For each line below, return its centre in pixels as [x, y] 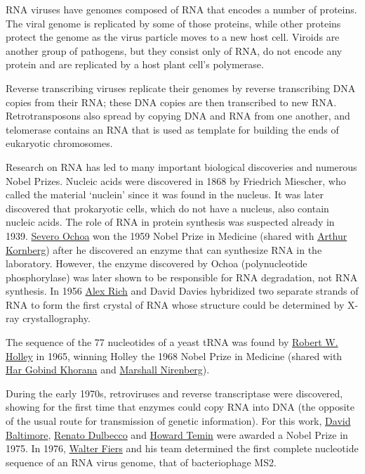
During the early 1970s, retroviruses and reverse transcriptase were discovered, [174, 393]
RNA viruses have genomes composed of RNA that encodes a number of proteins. [181, 9]
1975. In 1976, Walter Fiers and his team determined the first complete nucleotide [182, 448]
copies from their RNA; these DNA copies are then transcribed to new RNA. [171, 102]
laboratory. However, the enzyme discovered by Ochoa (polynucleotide [157, 263]
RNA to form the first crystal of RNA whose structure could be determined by [175, 304]
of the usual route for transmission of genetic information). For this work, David [178, 421]
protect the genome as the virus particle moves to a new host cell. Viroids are [173, 37]
